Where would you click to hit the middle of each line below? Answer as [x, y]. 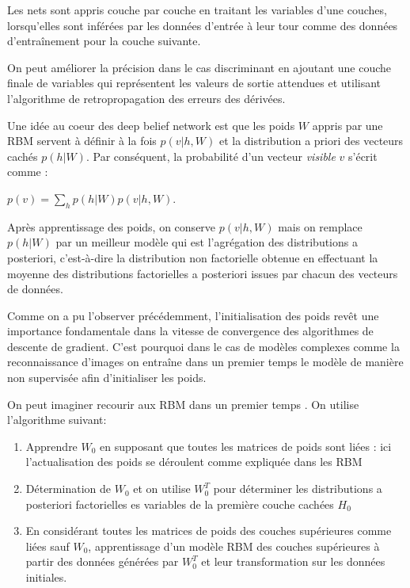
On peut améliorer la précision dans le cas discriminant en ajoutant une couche [199, 67]
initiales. [46, 577]
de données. [35, 289]
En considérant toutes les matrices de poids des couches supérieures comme [209, 531]
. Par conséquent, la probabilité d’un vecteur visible [211, 156]
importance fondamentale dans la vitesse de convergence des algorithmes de [190, 331]
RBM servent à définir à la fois [82, 141]
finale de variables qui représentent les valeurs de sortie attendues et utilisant [194, 83]
